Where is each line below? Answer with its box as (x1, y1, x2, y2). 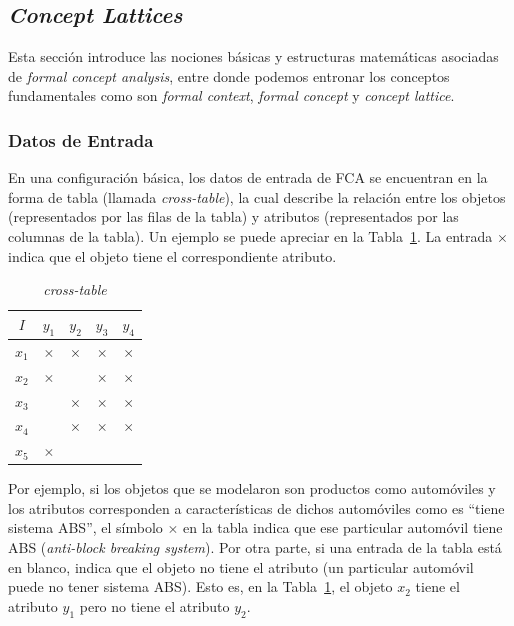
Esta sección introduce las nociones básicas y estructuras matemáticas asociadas (8, 46, 499, 67)
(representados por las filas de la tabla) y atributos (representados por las (8, 206, 459, 227)
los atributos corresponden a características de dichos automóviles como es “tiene (8, 497, 505, 518)
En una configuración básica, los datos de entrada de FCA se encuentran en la (8, 167, 488, 188)
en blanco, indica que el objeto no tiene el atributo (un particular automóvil (8, 556, 474, 577)
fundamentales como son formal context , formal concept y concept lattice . (8, 85, 455, 106)
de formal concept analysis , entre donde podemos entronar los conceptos (8, 65, 450, 86)
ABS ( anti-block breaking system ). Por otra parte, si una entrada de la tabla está (8, 537, 502, 558)
